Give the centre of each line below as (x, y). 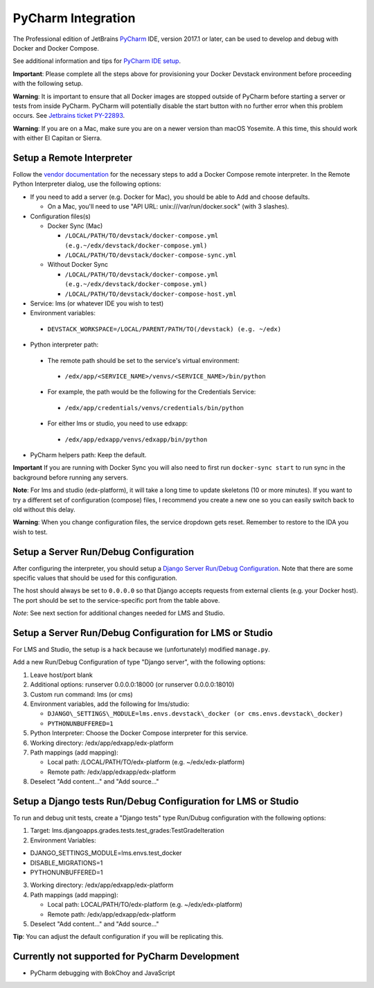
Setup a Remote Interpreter (73, 158)
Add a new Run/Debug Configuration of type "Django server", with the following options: (139, 662)
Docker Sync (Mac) (75, 226)
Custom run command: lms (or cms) (81, 694)
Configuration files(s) (61, 216)
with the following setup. (48, 84)
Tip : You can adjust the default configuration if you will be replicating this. (118, 937)
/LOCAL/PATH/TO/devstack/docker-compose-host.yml (151, 294)
